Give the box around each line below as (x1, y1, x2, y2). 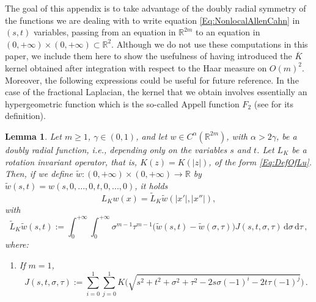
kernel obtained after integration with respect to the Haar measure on (5, 61, 267, 74)
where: (5, 238, 29, 251)
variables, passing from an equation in (34, 26, 176, 38)
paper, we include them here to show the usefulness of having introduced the (5, 49, 292, 62)
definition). (5, 109, 46, 122)
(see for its (254, 97, 294, 110)
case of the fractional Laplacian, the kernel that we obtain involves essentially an (5, 85, 307, 98)
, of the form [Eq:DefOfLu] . (208, 155, 312, 168)
